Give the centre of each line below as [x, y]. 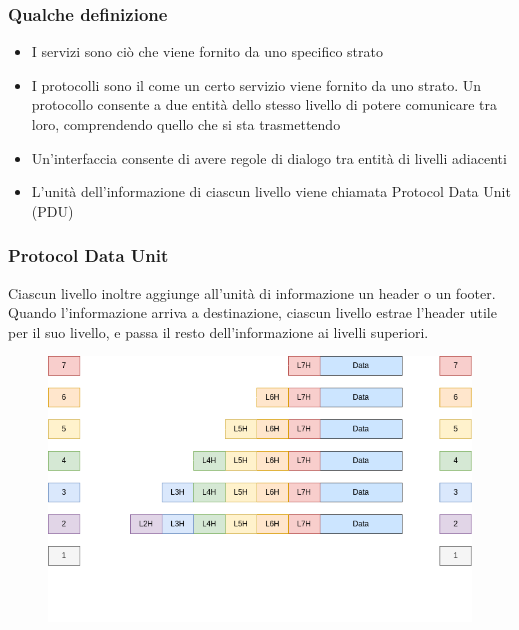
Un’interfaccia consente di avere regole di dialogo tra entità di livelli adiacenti [269, 157]
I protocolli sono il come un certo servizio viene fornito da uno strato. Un [256, 84]
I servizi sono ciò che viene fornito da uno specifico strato [207, 51]
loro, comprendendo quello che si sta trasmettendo [186, 124]
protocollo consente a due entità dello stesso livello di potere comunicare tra [264, 104]
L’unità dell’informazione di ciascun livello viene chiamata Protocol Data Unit [271, 191]
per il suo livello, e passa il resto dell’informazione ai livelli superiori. [218, 331]
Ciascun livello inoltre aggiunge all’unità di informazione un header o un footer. [252, 292]
